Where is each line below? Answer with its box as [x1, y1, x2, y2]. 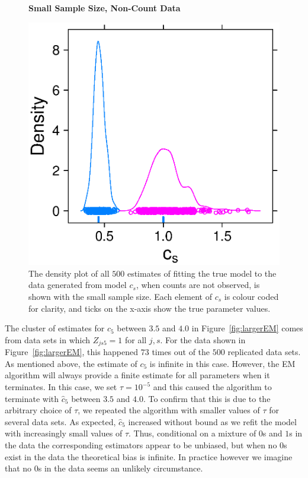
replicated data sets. [227, 346, 301, 358]
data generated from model [28, 278, 127, 291]
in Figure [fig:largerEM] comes [191, 322, 303, 334]
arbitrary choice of [5, 404, 72, 416]
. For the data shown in [160, 333, 246, 346]
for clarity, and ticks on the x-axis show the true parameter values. [28, 302, 271, 314]
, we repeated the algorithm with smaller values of [78, 404, 260, 416]
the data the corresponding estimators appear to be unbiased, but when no [5, 438, 277, 451]
